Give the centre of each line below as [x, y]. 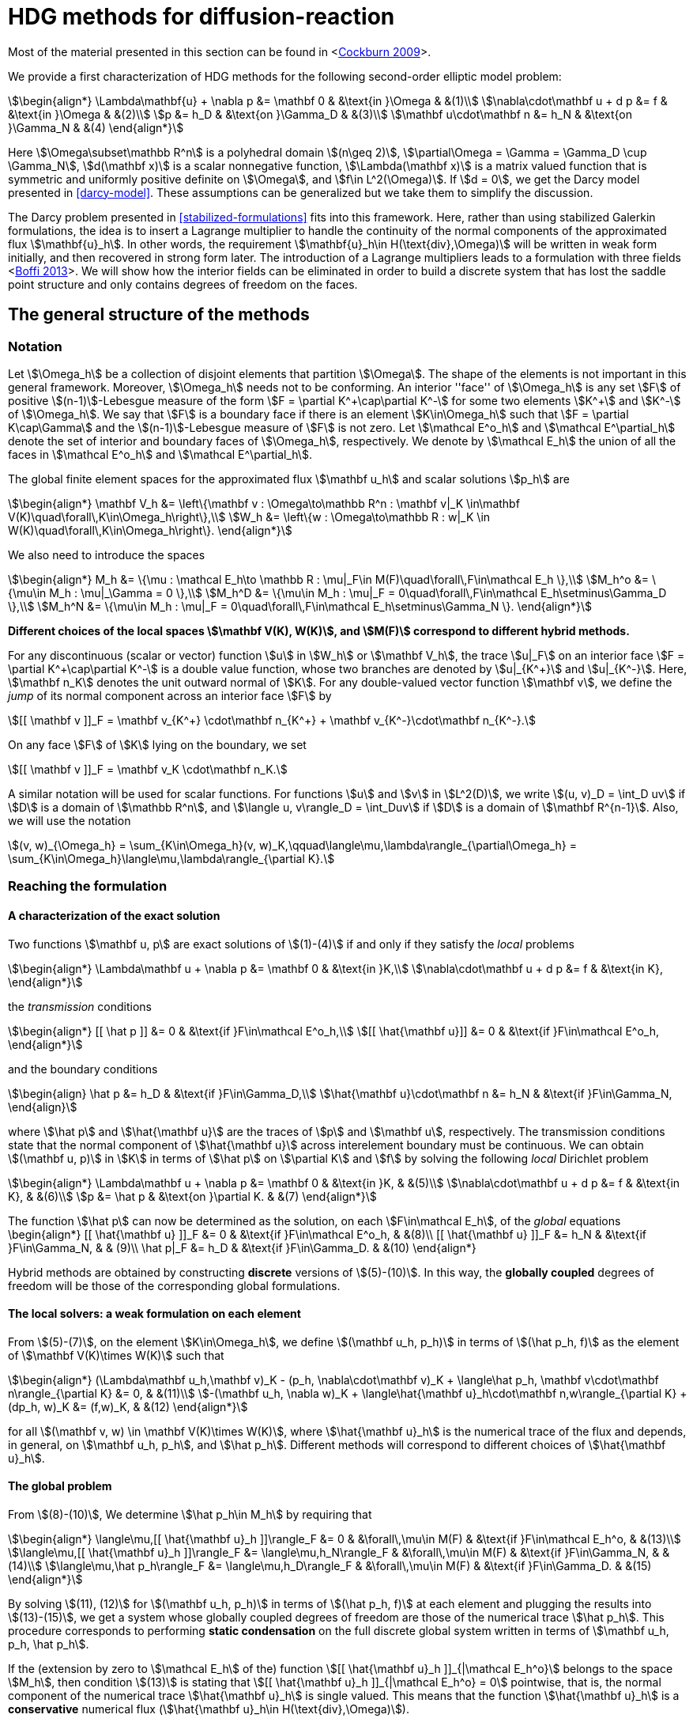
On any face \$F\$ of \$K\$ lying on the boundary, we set [157, 744]
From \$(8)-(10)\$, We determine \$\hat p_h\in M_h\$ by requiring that [190, 1514]
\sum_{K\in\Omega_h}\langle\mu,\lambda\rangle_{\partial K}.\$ [171, 858]
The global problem [60, 1486]
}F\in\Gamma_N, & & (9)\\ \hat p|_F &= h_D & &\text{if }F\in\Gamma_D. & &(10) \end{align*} [242, 1247]
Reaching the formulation [88, 886]
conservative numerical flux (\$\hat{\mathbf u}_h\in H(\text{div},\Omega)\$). [209, 1709]
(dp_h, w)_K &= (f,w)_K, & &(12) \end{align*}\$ [128, 1406]
